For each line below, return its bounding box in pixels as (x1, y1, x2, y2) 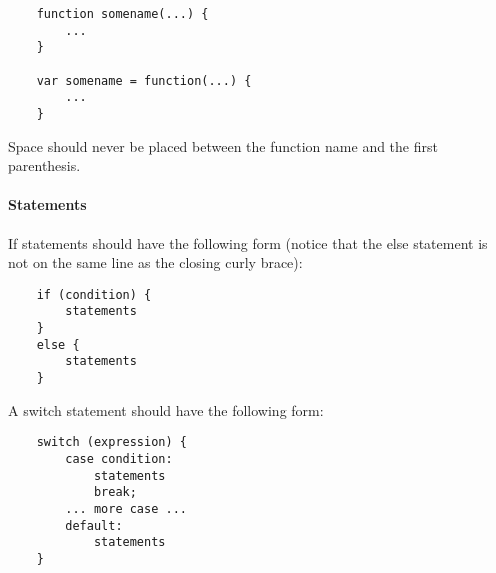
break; (93, 485, 137, 500)
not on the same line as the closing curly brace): (8, 252, 303, 273)
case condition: (65, 451, 173, 466)
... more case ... (65, 501, 187, 516)
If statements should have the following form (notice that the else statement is (8, 232, 488, 253)
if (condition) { (36, 287, 152, 302)
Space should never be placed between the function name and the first (8, 135, 438, 156)
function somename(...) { (36, 7, 209, 21)
